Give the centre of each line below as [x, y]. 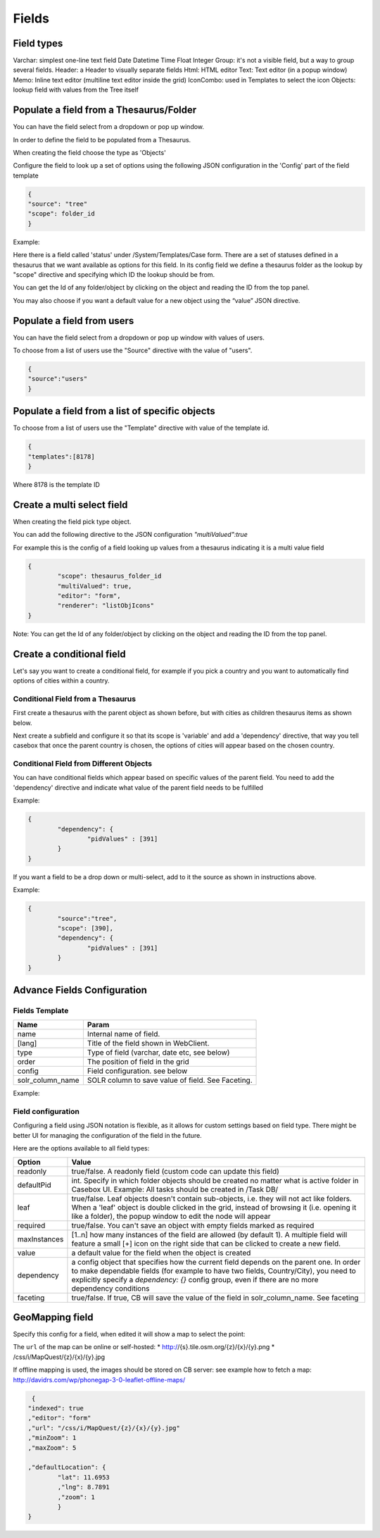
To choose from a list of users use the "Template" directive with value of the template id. [141, 428]
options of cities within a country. [61, 681]
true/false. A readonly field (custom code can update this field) [175, 1171]
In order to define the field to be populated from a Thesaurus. [102, 139]
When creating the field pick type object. [72, 522]
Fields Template [41, 1010]
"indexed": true [56, 1408]
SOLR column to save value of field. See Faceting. [170, 1080]
